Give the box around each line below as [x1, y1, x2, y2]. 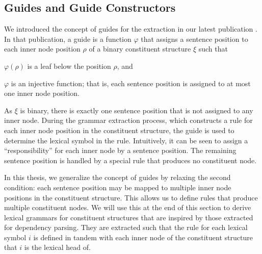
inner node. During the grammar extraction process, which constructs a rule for [4, 115, 253, 125]
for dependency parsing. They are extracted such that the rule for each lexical [4, 222, 248, 233]
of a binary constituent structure [89, 43, 191, 54]
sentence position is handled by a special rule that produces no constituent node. [4, 155, 257, 165]
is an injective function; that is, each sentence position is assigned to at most [11, 78, 251, 88]
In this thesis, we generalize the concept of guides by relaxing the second [4, 172, 231, 183]
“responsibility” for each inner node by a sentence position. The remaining [4, 145, 237, 156]
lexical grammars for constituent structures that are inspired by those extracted [4, 212, 253, 222]
